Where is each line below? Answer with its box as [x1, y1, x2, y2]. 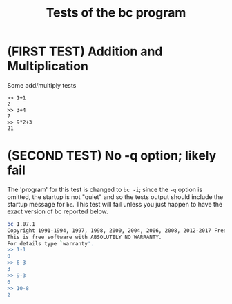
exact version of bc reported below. [7, 207, 108, 216]
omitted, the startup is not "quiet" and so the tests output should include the [7, 192, 224, 201]
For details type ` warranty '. [7, 240, 95, 247]
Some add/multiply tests [7, 81, 77, 89]
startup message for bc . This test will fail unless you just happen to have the [7, 200, 223, 208]
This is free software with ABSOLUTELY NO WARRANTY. [7, 234, 162, 240]
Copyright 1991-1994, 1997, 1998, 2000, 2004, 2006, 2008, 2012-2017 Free [7, 227, 227, 234]
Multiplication [7, 59, 88, 74]
